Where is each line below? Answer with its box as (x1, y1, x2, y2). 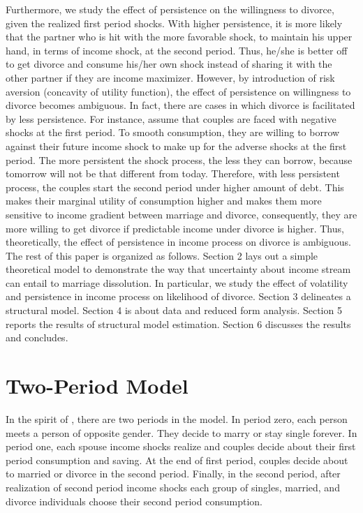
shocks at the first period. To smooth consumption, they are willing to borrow (6, 125, 340, 140)
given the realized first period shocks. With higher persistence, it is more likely (6, 15, 343, 30)
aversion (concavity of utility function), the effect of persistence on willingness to (6, 84, 351, 98)
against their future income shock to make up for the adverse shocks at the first (6, 138, 347, 153)
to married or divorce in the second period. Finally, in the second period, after (6, 466, 341, 481)
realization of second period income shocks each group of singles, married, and (6, 479, 340, 494)
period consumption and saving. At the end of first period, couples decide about (6, 452, 348, 467)
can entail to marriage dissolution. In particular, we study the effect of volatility (6, 275, 348, 290)
